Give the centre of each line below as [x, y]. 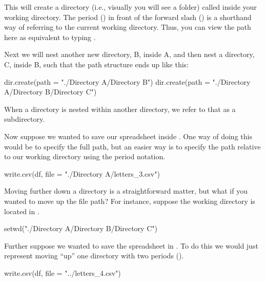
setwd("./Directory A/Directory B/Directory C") [81, 228]
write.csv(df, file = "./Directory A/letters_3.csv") [82, 173]
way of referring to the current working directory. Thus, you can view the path [128, 27]
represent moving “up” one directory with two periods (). [94, 256]
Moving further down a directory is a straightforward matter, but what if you [126, 191]
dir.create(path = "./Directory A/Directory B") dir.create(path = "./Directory [127, 81]
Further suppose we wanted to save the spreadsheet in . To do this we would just [131, 245]
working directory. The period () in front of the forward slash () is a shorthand [128, 17]
